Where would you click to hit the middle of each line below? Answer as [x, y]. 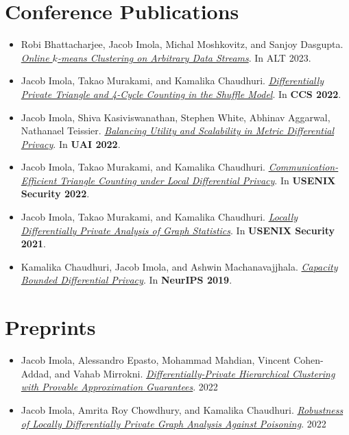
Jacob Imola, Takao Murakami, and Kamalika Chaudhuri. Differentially [172, 80]
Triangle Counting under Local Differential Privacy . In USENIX [198, 180]
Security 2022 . [55, 194]
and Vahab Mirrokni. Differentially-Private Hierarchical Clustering [195, 373]
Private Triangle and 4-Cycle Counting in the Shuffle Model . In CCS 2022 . [181, 94]
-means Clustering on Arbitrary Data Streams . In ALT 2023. [184, 57]
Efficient [39, 180]
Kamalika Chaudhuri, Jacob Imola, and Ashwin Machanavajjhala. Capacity [179, 266]
